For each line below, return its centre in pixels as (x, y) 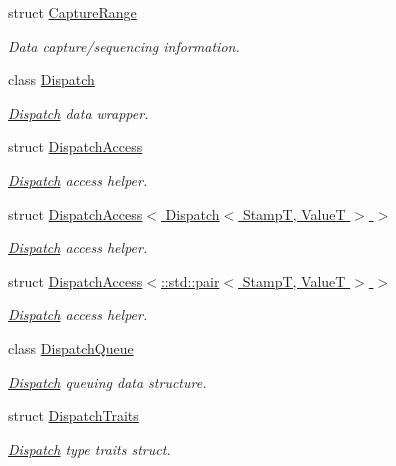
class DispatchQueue (71, 347)
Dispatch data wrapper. (78, 112)
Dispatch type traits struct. (89, 448)
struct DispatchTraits (73, 415)
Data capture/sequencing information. (124, 45)
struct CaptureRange (72, 12)
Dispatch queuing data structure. (107, 381)
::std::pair (190, 280)
